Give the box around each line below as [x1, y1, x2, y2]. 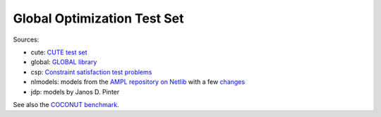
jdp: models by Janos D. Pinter [30, 87, 120, 96]
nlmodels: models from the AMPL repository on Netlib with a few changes [30, 78, 246, 86]
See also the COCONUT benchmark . [13, 100, 119, 109]
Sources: [13, 35, 40, 44]
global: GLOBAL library [30, 58, 97, 66]
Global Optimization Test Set [13, 11, 184, 26]
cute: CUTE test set [30, 48, 87, 56]
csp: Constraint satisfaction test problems [30, 68, 152, 76]
